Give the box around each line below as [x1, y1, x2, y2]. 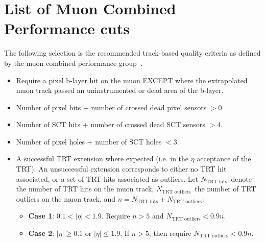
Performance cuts [4, 18, 130, 39]
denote [231, 173, 252, 184]
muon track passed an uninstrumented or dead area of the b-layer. [16, 85, 224, 95]
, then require [149, 228, 191, 238]
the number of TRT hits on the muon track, [16, 183, 154, 194]
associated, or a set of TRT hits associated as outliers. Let [16, 173, 199, 184]
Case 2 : [28, 228, 55, 238]
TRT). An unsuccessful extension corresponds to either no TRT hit [16, 163, 227, 174]
